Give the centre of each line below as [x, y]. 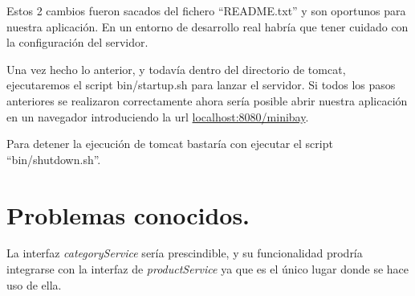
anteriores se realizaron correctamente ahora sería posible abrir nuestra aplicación [207, 100]
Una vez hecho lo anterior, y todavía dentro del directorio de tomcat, [176, 69]
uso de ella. [34, 284]
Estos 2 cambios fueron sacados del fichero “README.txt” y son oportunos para [206, 10]
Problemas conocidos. [128, 214]
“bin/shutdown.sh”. [54, 159]
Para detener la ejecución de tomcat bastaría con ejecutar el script [170, 144]
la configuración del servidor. [77, 42]
